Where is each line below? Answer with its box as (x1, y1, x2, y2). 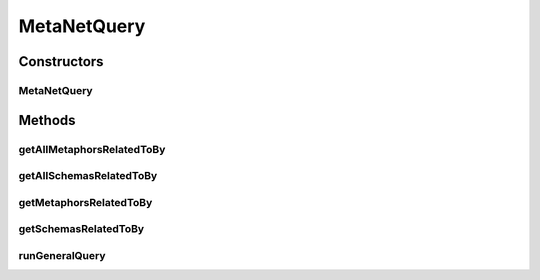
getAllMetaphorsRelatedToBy (18, 142, 166, 156)
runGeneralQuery (18, 248, 106, 262)
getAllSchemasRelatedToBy (18, 169, 158, 183)
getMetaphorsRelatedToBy (18, 195, 153, 209)
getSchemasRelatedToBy (18, 222, 145, 236)
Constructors (18, 53, 104, 70)
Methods (18, 111, 76, 129)
